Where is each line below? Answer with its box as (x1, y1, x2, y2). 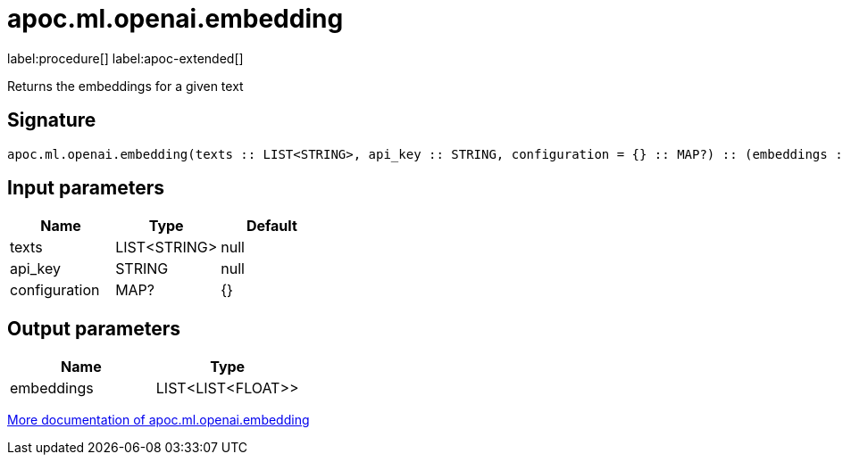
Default (246, 217, 297, 235)
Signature (7, 109, 96, 132)
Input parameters (7, 177, 165, 200)
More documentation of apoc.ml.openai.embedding (7, 412, 310, 428)
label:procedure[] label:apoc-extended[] (7, 50, 244, 66)
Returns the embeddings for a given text (7, 78, 244, 94)
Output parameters (7, 317, 180, 340)
